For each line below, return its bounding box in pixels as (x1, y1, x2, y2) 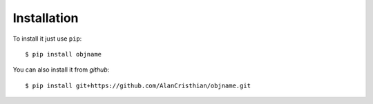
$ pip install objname (25, 50, 102, 58)
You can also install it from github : (12, 65, 110, 74)
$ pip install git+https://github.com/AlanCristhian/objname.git (25, 81, 251, 90)
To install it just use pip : (12, 34, 82, 43)
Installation (12, 10, 79, 25)
